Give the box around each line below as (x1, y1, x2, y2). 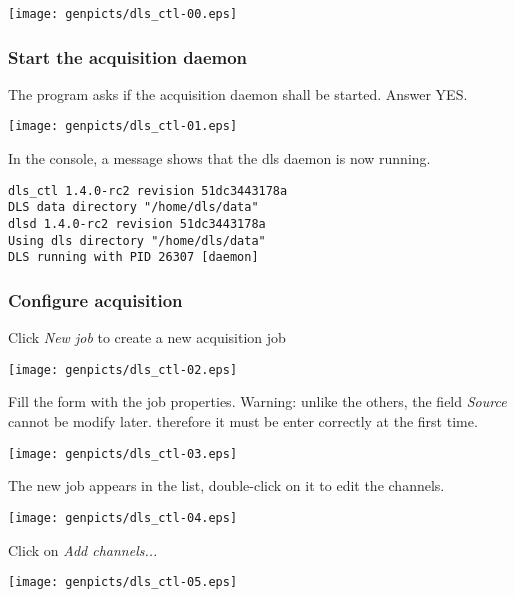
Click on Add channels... (8, 539, 158, 560)
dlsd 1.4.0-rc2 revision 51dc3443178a (8, 217, 266, 232)
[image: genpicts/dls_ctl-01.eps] (8, 119, 238, 134)
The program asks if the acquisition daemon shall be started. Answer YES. (8, 83, 468, 104)
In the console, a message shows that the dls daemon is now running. (8, 148, 431, 169)
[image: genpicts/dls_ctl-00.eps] (8, 7, 238, 21)
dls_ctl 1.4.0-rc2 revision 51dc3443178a (8, 183, 288, 198)
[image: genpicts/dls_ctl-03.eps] (8, 446, 238, 461)
